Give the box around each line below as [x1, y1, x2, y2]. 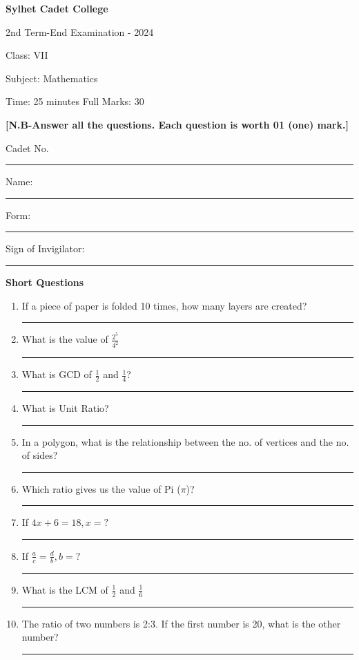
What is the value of [21, 332, 108, 346]
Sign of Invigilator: [6, 241, 85, 256]
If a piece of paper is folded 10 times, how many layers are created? [21, 298, 307, 312]
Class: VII [6, 48, 48, 62]
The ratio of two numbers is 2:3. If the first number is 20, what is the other [21, 616, 341, 630]
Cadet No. [6, 140, 49, 155]
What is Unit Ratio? [21, 400, 109, 415]
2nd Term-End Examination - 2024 [6, 24, 154, 39]
